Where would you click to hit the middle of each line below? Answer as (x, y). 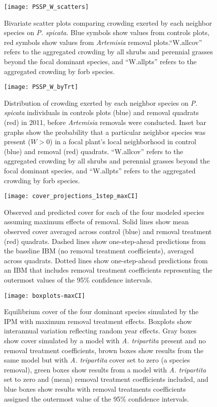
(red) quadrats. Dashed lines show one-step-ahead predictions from (105, 241)
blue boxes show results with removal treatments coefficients (95, 389)
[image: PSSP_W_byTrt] (41, 87)
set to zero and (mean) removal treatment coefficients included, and (106, 379)
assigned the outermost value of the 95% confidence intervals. (97, 398)
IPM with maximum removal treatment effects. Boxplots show (98, 321)
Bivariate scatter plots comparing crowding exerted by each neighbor (108, 22)
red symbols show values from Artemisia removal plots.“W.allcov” (103, 42)
